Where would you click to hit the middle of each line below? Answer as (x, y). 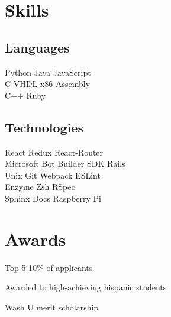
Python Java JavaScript (48, 72)
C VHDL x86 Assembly (48, 84)
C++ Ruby (25, 95)
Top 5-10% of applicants (49, 267)
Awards (36, 239)
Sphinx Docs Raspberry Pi (53, 198)
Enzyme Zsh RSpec (40, 187)
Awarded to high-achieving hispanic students (86, 287)
